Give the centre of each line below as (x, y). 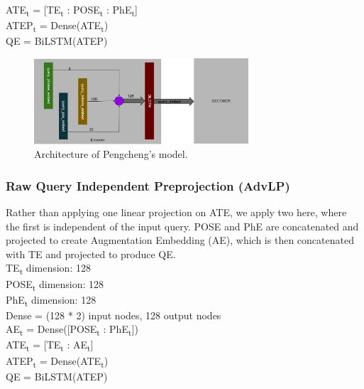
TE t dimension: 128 (48, 269)
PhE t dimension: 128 (51, 300)
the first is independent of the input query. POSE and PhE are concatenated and (182, 226)
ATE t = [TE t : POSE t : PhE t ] (72, 10)
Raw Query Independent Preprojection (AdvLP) (148, 185)
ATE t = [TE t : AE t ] (50, 346)
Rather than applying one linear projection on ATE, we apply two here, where (176, 212)
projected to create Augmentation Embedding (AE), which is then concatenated (180, 240)
